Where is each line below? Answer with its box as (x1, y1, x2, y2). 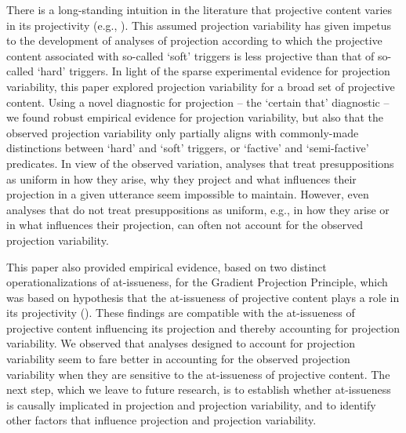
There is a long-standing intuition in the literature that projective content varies (6, 2, 393, 17)
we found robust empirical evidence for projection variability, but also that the (6, 109, 384, 126)
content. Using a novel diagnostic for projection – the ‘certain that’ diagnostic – (6, 93, 390, 110)
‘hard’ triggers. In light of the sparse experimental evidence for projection (37, 63, 390, 79)
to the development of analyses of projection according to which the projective (6, 32, 382, 49)
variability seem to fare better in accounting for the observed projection (6, 351, 350, 367)
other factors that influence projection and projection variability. (6, 412, 317, 428)
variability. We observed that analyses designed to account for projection (6, 335, 355, 351)
